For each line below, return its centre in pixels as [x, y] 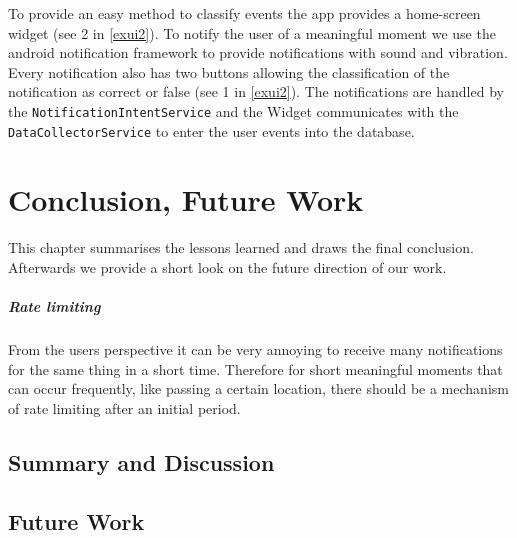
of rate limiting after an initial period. [124, 407]
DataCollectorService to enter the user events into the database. [211, 130]
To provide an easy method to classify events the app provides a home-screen [244, 13]
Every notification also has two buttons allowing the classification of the [229, 71]
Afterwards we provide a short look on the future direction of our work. [227, 267]
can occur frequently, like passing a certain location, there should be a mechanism [258, 388]
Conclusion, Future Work [186, 199]
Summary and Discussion [141, 461]
